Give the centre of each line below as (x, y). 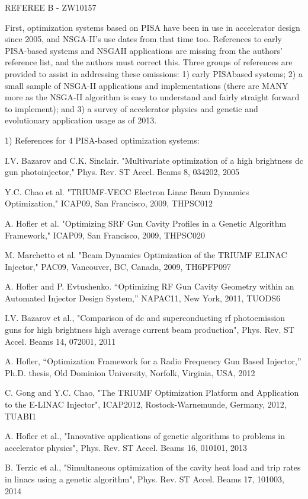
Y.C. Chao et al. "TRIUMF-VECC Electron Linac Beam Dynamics (127, 191)
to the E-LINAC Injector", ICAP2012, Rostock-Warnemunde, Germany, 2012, (146, 404)
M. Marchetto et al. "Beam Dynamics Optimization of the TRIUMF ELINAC (146, 255)
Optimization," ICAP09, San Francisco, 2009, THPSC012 (109, 203)
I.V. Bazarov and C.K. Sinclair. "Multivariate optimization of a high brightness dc (154, 160)
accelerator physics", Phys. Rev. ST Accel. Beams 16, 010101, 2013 (126, 447)
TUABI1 (21, 416)
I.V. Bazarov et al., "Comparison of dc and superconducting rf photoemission (145, 318)
